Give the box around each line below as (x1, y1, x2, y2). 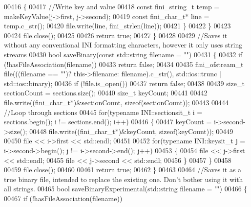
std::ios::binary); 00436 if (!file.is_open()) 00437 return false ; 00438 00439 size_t (4, 78, 245, 88)
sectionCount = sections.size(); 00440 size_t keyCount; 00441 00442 (4, 88, 208, 98)
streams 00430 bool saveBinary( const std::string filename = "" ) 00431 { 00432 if (4, 49, 243, 59)
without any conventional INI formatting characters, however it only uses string (4, 40, 243, 50)
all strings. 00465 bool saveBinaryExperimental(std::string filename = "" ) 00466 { (4, 184, 248, 194)
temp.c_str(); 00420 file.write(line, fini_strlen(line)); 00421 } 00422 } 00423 (4, 21, 231, 31)
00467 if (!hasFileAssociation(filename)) (4, 193, 123, 203)
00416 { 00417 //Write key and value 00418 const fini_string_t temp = (4, 1, 220, 11)
